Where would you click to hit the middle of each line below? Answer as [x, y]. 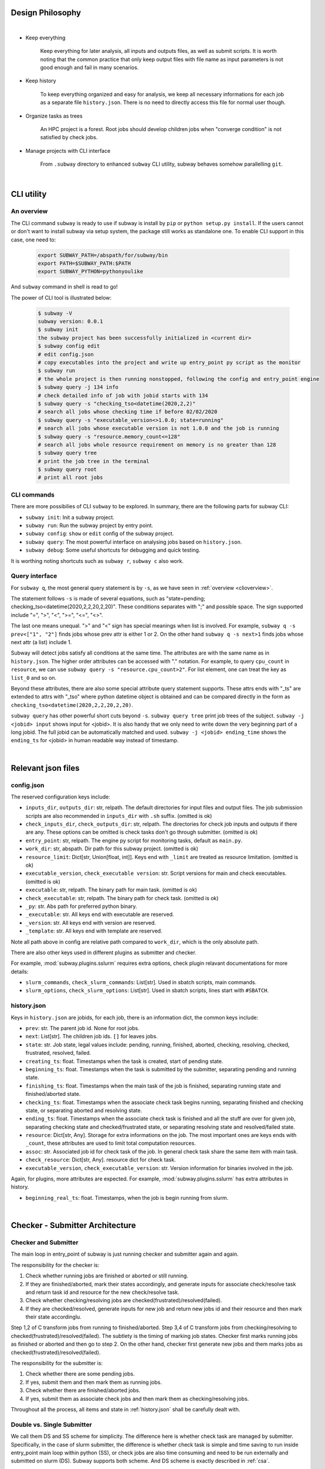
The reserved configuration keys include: [61, 797]
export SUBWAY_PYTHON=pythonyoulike [91, 271]
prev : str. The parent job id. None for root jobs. [83, 1028]
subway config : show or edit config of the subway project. [100, 534]
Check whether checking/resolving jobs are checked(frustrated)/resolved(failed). [124, 1300]
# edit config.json [66, 354]
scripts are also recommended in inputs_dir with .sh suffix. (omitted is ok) [119, 816]
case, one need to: [33, 239]
